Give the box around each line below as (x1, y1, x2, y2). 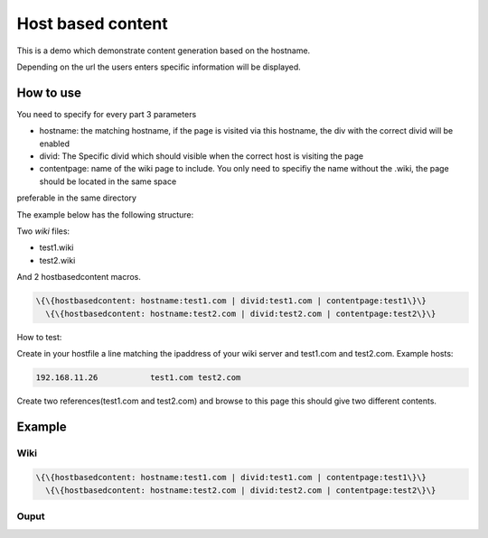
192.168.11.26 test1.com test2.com (35, 372, 241, 383)
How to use (16, 85, 81, 100)
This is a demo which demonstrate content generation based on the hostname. (16, 45, 311, 56)
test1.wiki (39, 242, 74, 253)
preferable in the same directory (16, 192, 137, 203)
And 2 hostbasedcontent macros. (16, 272, 142, 283)
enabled (39, 138, 70, 149)
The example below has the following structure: (16, 209, 194, 220)
